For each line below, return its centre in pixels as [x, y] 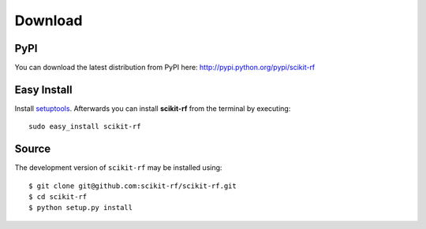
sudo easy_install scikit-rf [85, 127]
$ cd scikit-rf [58, 197]
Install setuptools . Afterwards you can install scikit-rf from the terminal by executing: [153, 108]
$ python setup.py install [81, 208]
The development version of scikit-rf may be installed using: [118, 168]
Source [33, 149]
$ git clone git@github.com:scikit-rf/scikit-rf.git [133, 186]
